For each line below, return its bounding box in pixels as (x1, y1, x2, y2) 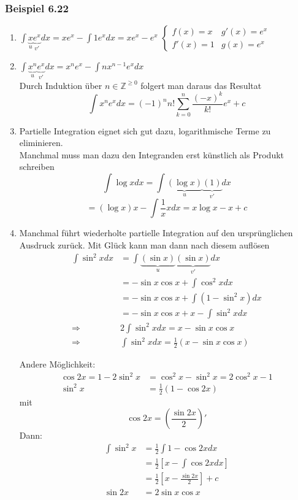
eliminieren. (19, 136, 63, 149)
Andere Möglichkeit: (19, 358, 96, 371)
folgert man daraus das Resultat (140, 79, 262, 91)
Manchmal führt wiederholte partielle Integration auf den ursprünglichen (19, 226, 293, 239)
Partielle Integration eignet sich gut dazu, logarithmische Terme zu (19, 124, 271, 137)
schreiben (19, 160, 55, 173)
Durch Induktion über (19, 79, 102, 91)
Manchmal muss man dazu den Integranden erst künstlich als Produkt (19, 148, 285, 161)
